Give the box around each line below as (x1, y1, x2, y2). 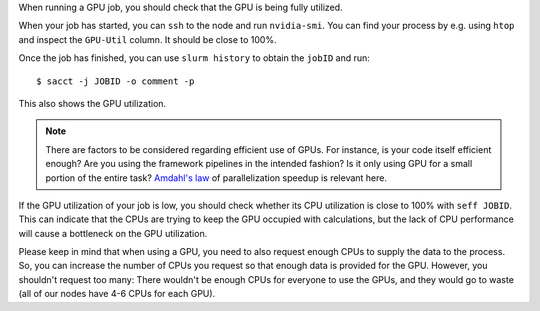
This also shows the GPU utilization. (18, 97, 167, 109)
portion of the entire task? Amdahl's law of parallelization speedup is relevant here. (45, 171, 388, 184)
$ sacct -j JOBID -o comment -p (36, 75, 195, 87)
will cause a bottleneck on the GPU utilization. (18, 227, 208, 239)
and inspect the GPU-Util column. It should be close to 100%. (18, 33, 277, 45)
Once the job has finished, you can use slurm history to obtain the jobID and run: (18, 52, 370, 64)
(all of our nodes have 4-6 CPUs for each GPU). (18, 288, 216, 300)
